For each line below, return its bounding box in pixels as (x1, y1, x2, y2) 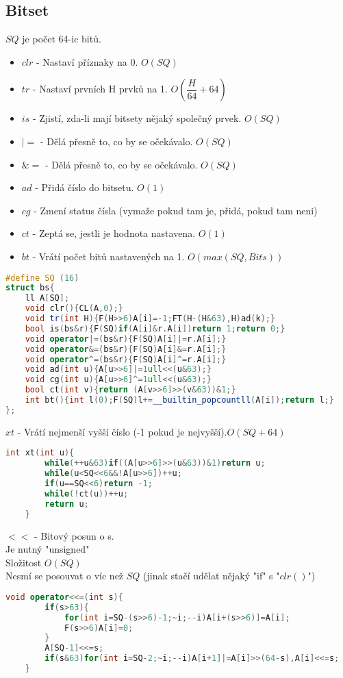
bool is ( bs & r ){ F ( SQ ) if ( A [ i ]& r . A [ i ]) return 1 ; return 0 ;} (25, 323, 285, 334)
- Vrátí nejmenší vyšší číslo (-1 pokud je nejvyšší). (17, 424, 227, 438)
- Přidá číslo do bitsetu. (35, 180, 134, 194)
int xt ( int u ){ (5, 448, 75, 458)
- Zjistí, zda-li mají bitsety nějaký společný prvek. (32, 111, 242, 125)
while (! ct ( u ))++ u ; (45, 488, 129, 499)
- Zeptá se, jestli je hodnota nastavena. (32, 226, 196, 240)
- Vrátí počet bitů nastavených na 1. (32, 249, 185, 263)
